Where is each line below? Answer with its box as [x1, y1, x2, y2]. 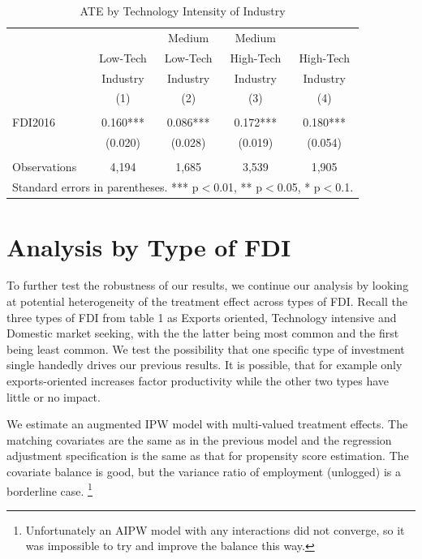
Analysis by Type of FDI [6, 230, 291, 263]
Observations [12, 158, 77, 175]
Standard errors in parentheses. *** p [12, 178, 199, 196]
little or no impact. [6, 388, 101, 405]
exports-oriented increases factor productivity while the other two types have [6, 372, 390, 389]
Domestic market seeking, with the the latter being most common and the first [6, 325, 399, 342]
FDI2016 [12, 114, 55, 131]
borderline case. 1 [6, 479, 93, 499]
